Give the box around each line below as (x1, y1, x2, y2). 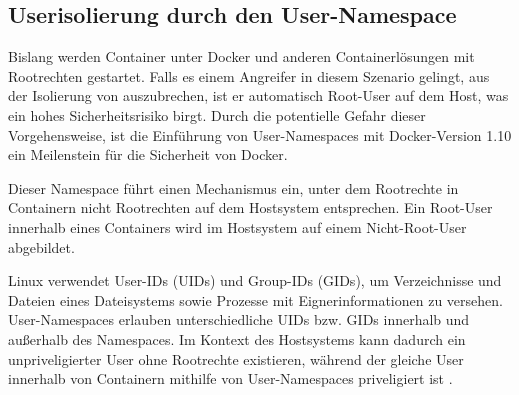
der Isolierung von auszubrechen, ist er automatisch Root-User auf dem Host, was (8, 85, 509, 106)
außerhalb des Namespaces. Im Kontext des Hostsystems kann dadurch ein (8, 328, 466, 349)
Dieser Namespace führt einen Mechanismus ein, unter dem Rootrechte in (8, 177, 459, 198)
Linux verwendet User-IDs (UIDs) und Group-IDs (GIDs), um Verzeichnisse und (8, 270, 502, 291)
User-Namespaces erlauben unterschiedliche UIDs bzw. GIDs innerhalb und (8, 309, 470, 330)
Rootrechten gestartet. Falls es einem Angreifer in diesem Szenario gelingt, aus (8, 65, 490, 86)
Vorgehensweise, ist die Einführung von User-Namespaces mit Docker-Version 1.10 (8, 124, 512, 145)
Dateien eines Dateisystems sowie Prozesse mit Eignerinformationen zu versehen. (8, 289, 503, 310)
